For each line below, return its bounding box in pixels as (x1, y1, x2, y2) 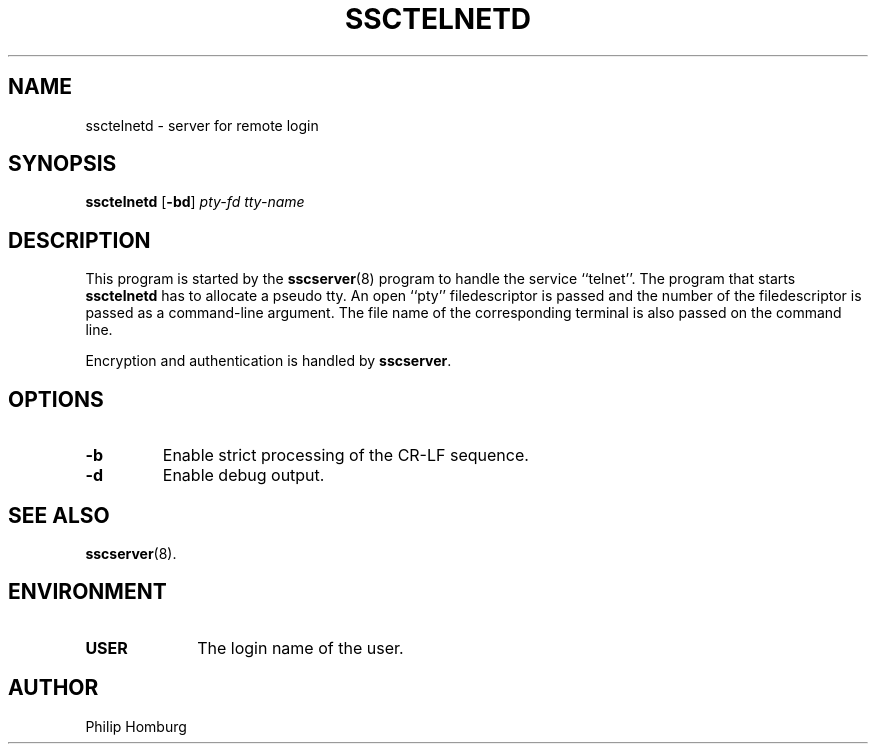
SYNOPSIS (8, 151, 117, 177)
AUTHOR (8, 675, 99, 701)
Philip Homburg (85, 717, 187, 735)
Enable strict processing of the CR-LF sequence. (162, 445, 529, 466)
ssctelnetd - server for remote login (85, 116, 319, 134)
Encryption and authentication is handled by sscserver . (85, 352, 452, 370)
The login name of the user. (197, 637, 404, 658)
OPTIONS (8, 386, 104, 412)
